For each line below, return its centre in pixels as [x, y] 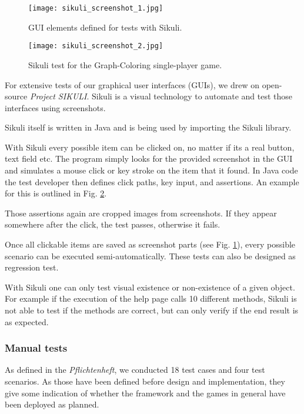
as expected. [27, 321]
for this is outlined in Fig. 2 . [56, 193]
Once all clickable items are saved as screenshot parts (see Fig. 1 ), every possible [150, 244]
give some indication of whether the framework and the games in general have [145, 393]
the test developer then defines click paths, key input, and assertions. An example [152, 181]
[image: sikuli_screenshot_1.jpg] [96, 8]
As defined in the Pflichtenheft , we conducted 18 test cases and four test [135, 370]
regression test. [32, 267]
